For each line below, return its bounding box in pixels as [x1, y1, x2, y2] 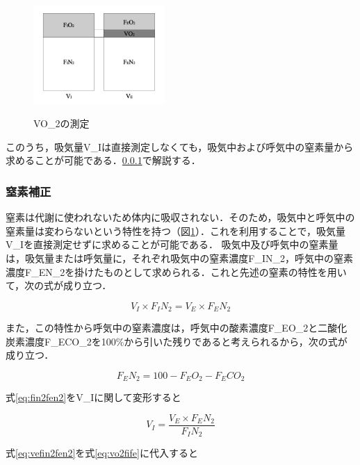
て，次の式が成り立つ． [6, 278, 112, 293]
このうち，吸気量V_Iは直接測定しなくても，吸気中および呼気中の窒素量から [6, 139, 354, 154]
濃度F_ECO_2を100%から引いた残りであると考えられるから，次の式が [24, 334, 347, 348]
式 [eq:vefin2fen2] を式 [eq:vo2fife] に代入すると [6, 446, 198, 460]
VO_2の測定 [33, 116, 90, 131]
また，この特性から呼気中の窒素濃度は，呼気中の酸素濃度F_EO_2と [6, 320, 318, 335]
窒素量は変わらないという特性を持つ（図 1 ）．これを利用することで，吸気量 [6, 223, 346, 238]
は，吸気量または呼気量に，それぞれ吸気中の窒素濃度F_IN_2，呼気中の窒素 [6, 250, 353, 265]
